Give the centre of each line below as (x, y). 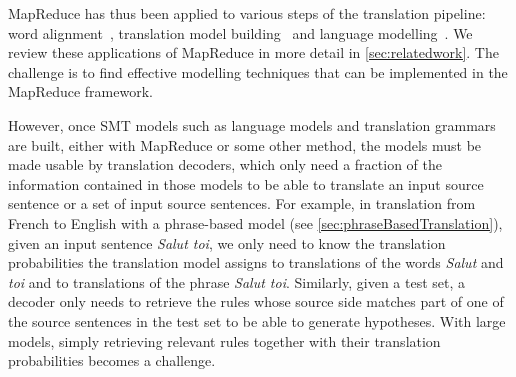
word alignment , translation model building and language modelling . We (240, 32)
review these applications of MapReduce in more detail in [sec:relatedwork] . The (253, 52)
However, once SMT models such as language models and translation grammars (252, 124)
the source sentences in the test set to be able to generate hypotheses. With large (257, 320)
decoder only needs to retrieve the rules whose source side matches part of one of (256, 301)
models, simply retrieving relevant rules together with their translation (224, 340)
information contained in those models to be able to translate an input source (246, 183)
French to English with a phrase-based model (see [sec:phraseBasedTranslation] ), (255, 222)
